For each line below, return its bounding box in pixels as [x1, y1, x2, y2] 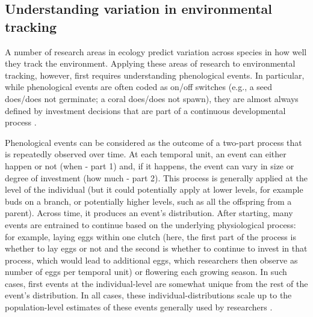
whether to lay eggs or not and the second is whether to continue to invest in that [5, 242, 308, 255]
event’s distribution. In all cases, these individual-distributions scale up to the [5, 289, 292, 301]
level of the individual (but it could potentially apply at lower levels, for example [5, 183, 303, 196]
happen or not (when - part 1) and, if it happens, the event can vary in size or [5, 159, 294, 172]
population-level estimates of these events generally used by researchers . [5, 301, 273, 313]
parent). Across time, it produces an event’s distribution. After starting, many [5, 207, 293, 219]
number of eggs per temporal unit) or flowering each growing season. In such [5, 265, 287, 278]
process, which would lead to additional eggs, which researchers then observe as [5, 253, 298, 266]
